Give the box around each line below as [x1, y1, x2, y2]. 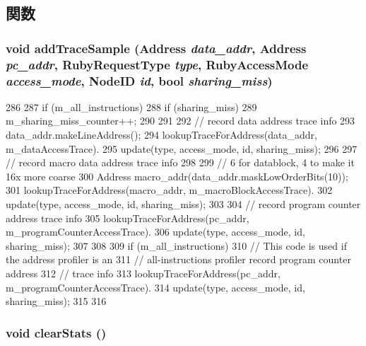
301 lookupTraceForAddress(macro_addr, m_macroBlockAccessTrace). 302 [6, 183, 333, 197]
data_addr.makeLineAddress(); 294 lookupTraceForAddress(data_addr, [6, 127, 317, 142]
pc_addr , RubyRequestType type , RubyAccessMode [6, 55, 309, 73]
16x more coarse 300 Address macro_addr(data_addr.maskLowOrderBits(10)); [6, 168, 348, 183]
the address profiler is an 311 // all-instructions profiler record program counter [6, 252, 351, 267]
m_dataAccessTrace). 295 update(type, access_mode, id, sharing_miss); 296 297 [6, 141, 358, 156]
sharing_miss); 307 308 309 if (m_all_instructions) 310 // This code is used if [6, 238, 347, 253]
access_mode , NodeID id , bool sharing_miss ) [6, 71, 273, 89]
